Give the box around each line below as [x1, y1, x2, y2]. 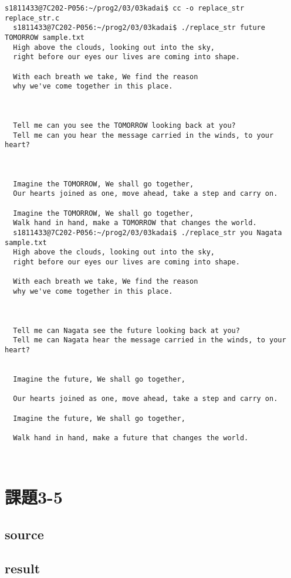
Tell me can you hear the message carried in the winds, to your [13, 131, 274, 140]
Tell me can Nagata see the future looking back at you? [13, 326, 240, 335]
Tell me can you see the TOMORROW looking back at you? [13, 121, 236, 130]
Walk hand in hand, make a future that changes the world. [13, 433, 249, 442]
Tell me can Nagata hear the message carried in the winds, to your [13, 336, 286, 345]
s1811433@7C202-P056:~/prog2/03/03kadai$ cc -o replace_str [5, 4, 245, 12]
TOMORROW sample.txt [5, 33, 85, 42]
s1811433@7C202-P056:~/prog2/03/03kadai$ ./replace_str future [13, 23, 265, 32]
